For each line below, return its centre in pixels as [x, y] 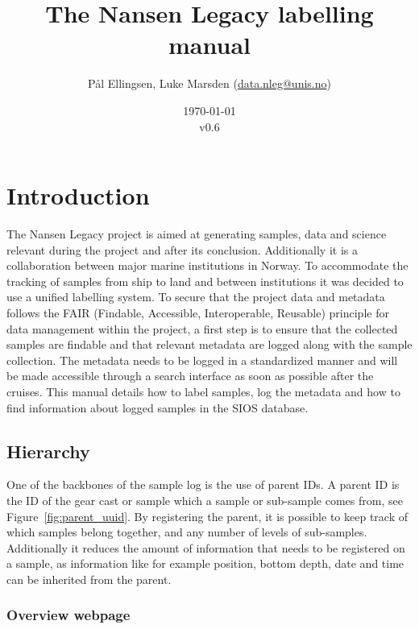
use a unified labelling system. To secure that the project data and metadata [196, 297]
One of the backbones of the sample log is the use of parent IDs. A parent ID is [203, 484]
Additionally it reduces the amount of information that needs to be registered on [206, 547]
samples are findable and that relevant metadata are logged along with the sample [209, 344]
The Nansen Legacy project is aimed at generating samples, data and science [197, 234]
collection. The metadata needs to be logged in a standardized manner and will [202, 360]
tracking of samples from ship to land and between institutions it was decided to [205, 281]
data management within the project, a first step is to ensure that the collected [202, 328]
